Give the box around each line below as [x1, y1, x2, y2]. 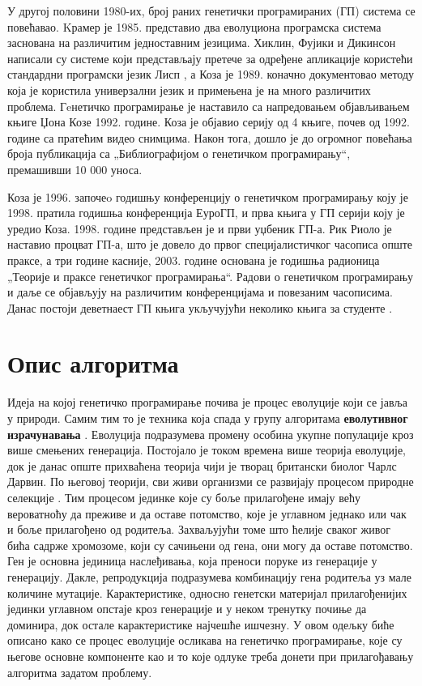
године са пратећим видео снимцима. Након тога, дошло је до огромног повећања [7, 129, 412, 146]
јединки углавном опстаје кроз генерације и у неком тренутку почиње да [7, 600, 367, 617]
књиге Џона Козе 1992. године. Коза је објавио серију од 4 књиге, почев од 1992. [7, 113, 410, 130]
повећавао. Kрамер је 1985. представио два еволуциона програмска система [7, 18, 382, 35]
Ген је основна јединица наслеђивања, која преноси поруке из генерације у [7, 552, 377, 569]
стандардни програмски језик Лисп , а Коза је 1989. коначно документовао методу [7, 66, 415, 83]
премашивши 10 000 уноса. [7, 160, 143, 177]
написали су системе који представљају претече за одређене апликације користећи [7, 49, 413, 66]
